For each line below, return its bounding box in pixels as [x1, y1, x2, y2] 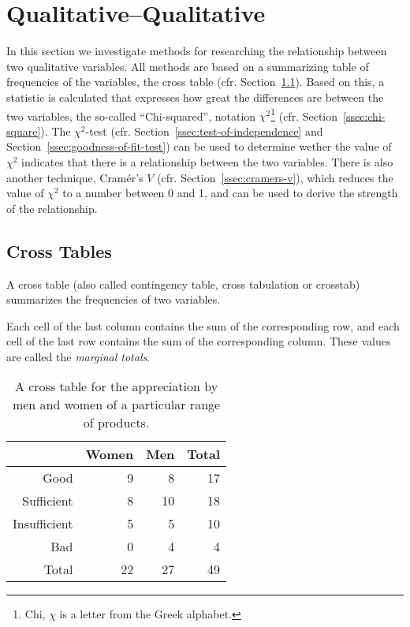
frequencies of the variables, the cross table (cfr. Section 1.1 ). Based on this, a [6, 73, 385, 90]
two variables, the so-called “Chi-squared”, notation [6, 107, 256, 124]
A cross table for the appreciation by [14, 377, 218, 396]
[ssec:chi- [343, 107, 386, 124]
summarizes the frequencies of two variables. [6, 291, 221, 308]
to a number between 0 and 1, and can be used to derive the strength [62, 185, 398, 201]
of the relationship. [6, 200, 98, 216]
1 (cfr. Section [270, 105, 338, 124]
